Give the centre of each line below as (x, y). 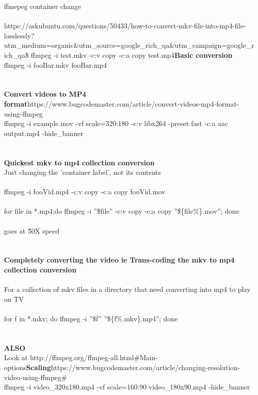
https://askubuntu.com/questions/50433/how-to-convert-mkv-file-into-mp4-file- (125, 26)
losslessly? (19, 35)
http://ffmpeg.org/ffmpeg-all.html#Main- (94, 357)
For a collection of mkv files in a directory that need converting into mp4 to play (128, 289)
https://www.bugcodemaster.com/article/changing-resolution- (145, 367)
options (15, 367)
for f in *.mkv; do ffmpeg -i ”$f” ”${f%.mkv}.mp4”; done (91, 318)
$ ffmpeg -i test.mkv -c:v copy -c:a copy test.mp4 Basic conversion (129, 55)
